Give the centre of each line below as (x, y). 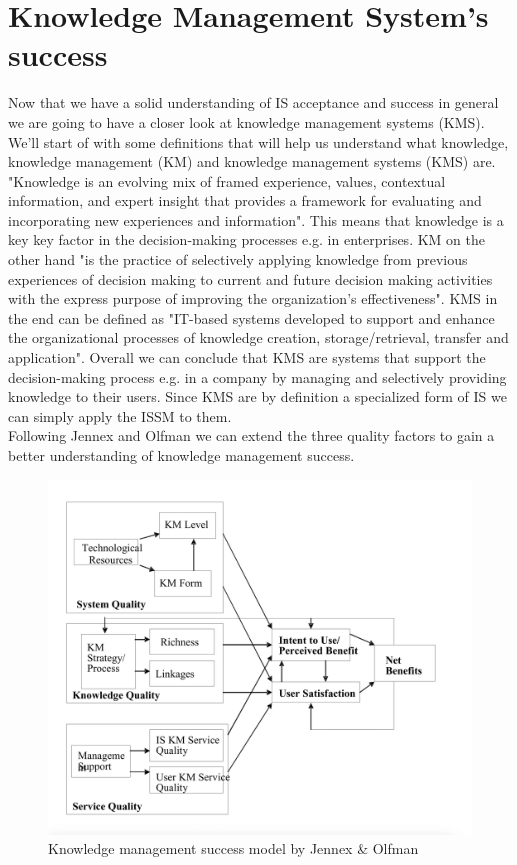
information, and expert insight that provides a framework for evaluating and (245, 200)
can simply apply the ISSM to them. (120, 415)
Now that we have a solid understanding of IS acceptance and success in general (253, 102)
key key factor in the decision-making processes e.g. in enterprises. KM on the (246, 239)
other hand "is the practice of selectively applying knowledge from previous (238, 259)
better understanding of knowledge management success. (181, 455)
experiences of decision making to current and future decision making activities (250, 278)
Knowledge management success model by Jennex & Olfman (233, 848)
